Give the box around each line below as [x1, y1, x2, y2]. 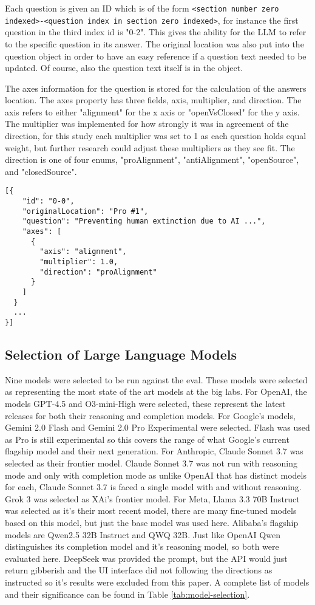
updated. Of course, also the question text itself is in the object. [5, 61, 243, 74]
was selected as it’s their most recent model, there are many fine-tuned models [5, 504, 297, 517]
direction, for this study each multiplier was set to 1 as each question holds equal [5, 129, 307, 142]
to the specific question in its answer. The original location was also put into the [5, 37, 304, 50]
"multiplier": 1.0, [39, 258, 118, 267]
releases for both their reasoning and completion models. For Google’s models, [5, 409, 296, 422]
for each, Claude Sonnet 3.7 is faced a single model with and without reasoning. [5, 480, 302, 493]
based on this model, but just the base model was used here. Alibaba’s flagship [5, 516, 299, 528]
